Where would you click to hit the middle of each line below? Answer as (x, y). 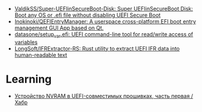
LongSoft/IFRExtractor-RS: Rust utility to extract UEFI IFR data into (97, 48)
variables (26, 42)
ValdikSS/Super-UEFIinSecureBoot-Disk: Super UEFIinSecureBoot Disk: (104, 9)
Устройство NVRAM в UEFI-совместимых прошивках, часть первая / (104, 96)
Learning (29, 79)
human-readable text (41, 55)
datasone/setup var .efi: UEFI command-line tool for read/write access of (104, 35)
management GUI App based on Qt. (59, 28)
